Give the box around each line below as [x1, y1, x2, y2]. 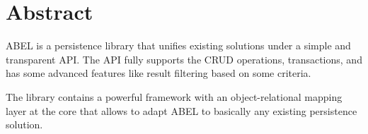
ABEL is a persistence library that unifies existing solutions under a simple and [6, 38, 351, 53]
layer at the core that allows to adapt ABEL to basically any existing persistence [6, 103, 357, 118]
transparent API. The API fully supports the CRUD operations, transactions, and [6, 51, 362, 66]
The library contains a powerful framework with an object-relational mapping [6, 89, 343, 104]
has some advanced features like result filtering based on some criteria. [6, 66, 311, 80]
